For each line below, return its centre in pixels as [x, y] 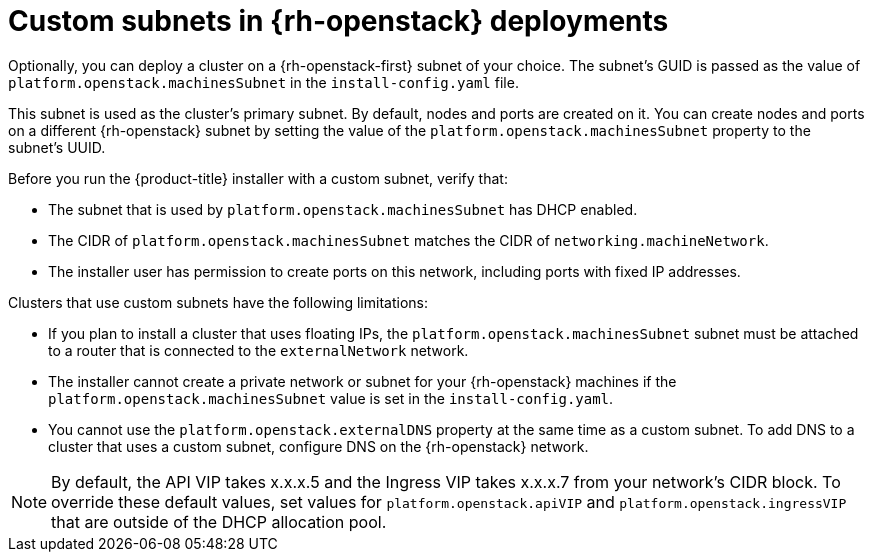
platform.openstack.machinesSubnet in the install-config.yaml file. [263, 82]
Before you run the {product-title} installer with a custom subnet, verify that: [258, 178]
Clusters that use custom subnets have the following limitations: [218, 302]
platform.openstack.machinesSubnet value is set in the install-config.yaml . [331, 398]
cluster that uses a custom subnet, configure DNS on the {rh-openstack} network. [318, 446]
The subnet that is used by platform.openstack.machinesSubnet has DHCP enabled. [343, 209]
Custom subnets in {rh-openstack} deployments [338, 21]
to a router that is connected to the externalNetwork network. [258, 350]
